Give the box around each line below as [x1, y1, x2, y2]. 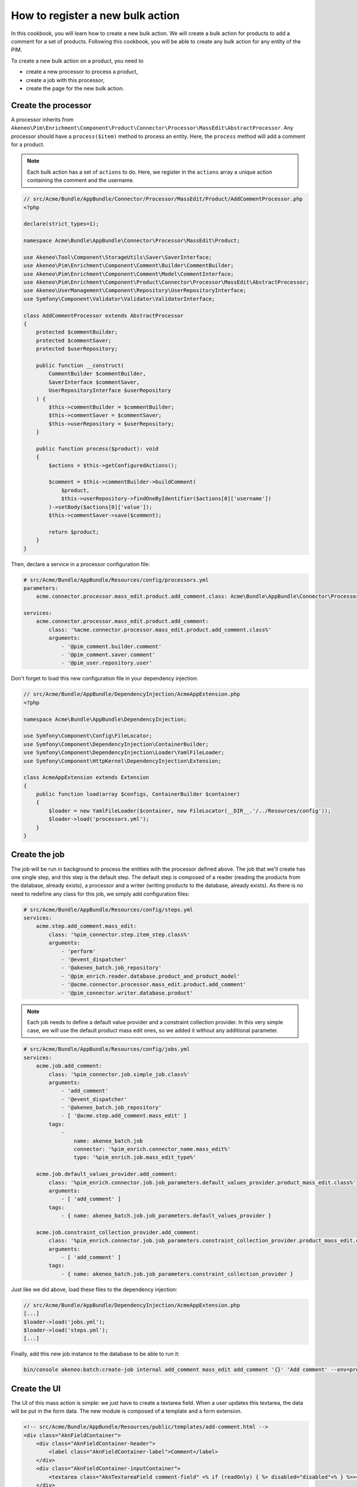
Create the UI [11, 1384, 61, 1394]
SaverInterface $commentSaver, [48, 378, 140, 385]
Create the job [11, 849, 65, 859]
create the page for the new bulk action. [26, 84, 124, 92]
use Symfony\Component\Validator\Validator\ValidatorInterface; [23, 295, 215, 302]
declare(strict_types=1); [23, 221, 99, 227]
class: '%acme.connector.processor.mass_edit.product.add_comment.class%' [48, 626, 272, 633]
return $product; [48, 528, 99, 535]
